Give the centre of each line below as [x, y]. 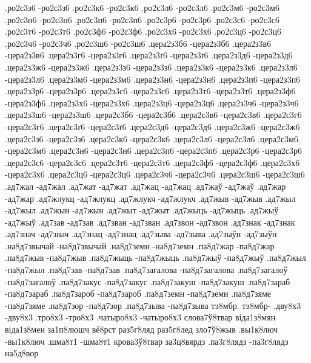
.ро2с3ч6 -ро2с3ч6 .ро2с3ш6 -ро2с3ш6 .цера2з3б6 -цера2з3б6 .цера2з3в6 [138, 43]
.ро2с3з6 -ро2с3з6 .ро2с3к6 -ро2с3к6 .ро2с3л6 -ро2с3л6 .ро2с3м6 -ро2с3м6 [142, 7]
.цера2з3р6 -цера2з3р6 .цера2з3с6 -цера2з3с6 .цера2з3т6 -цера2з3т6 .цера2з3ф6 [150, 91]
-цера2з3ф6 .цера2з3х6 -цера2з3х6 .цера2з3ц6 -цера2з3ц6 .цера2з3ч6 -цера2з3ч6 [152, 102]
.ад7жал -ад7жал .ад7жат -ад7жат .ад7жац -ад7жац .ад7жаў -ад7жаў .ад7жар [145, 186]
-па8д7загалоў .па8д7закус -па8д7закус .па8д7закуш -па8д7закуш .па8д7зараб [148, 281]
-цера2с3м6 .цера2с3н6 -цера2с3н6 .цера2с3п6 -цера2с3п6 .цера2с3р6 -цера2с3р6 [154, 150]
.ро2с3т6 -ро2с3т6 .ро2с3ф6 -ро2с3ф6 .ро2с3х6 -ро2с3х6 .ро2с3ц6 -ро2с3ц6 [143, 31]
